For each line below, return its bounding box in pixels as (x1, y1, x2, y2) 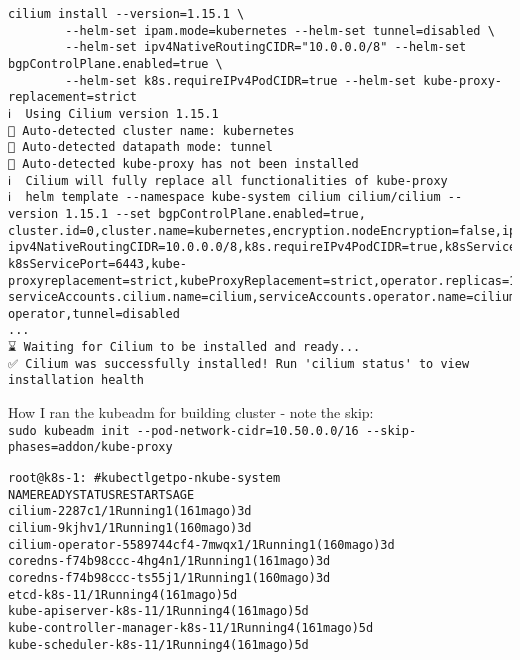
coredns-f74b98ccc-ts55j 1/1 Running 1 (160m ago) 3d (8, 570, 331, 585)
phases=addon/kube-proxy (8, 440, 173, 455)
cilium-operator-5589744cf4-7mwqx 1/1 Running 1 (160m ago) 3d (8, 537, 395, 552)
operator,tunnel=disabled (8, 306, 180, 321)
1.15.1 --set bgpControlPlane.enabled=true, (65, 206, 366, 221)
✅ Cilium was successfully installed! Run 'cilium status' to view (8, 356, 470, 371)
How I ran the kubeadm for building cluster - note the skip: (8, 402, 374, 423)
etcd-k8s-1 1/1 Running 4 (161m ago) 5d (8, 587, 238, 602)
